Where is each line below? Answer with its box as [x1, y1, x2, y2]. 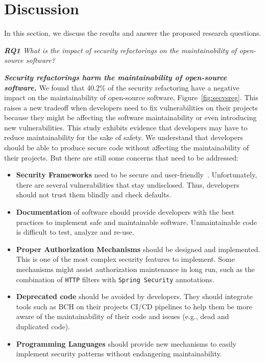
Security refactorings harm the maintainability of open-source [4, 72, 227, 82]
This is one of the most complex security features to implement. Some [16, 254, 235, 264]
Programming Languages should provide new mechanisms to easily [16, 338, 236, 349]
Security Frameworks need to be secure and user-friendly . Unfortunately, [16, 169, 257, 180]
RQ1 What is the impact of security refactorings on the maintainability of [4, 44, 237, 55]
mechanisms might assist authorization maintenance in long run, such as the [16, 264, 255, 274]
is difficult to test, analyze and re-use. [16, 227, 134, 237]
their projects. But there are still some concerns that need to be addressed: [4, 152, 238, 163]
